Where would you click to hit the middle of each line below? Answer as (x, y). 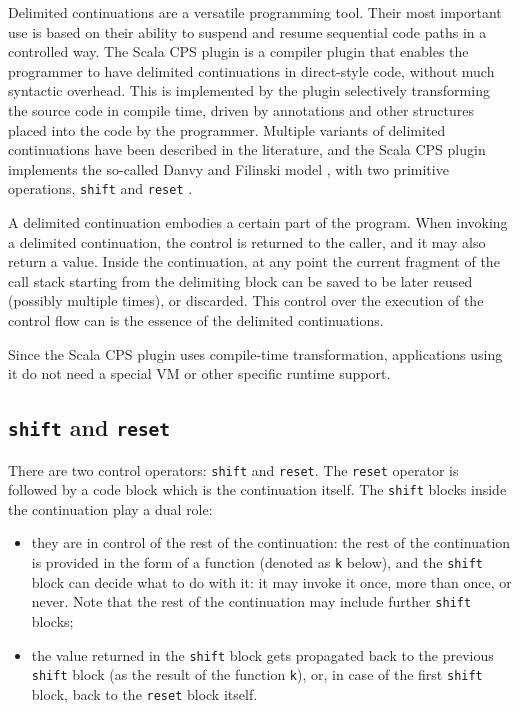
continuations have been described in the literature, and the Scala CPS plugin (247, 149)
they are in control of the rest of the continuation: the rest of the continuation (271, 542)
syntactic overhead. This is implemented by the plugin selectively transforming (249, 90)
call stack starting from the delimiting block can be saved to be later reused (240, 280)
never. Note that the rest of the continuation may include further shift (251, 601)
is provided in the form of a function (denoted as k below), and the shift (257, 562)
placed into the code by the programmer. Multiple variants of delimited (227, 129)
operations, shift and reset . (100, 188)
